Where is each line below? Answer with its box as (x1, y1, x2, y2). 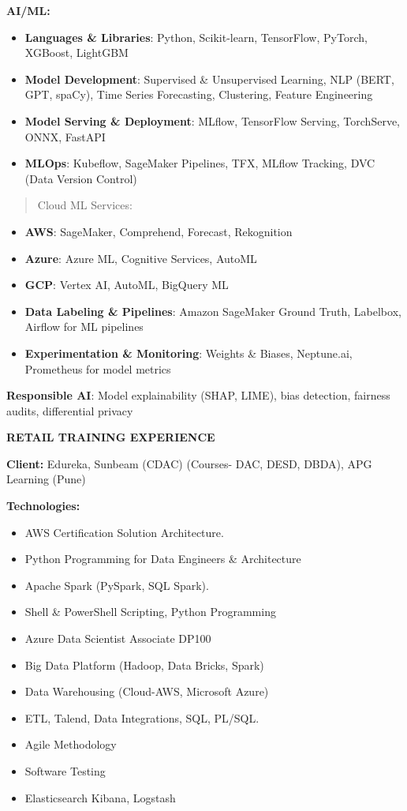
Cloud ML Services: (37, 197, 133, 213)
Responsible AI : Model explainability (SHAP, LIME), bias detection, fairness (6, 387, 390, 404)
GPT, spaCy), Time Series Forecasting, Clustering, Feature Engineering (24, 86, 373, 103)
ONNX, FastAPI (24, 128, 106, 145)
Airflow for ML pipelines (24, 318, 144, 335)
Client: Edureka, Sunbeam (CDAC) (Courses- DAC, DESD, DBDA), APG (6, 455, 372, 471)
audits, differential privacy (6, 402, 133, 419)
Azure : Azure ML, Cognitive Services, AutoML (24, 250, 257, 266)
